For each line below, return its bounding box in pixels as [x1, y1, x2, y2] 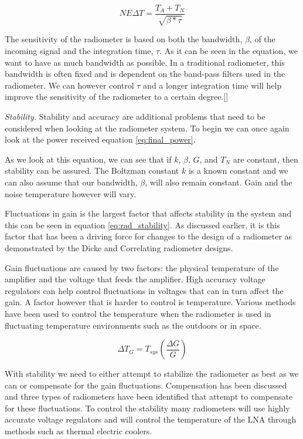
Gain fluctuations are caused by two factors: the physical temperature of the [5, 261, 279, 273]
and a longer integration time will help [143, 79, 282, 91]
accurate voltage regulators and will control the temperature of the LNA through [5, 413, 297, 426]
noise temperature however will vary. [5, 187, 137, 200]
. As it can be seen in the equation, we [159, 45, 298, 57]
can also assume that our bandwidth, [5, 175, 138, 188]
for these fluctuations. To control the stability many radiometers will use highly [5, 401, 290, 414]
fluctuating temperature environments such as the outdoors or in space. [5, 319, 261, 331]
